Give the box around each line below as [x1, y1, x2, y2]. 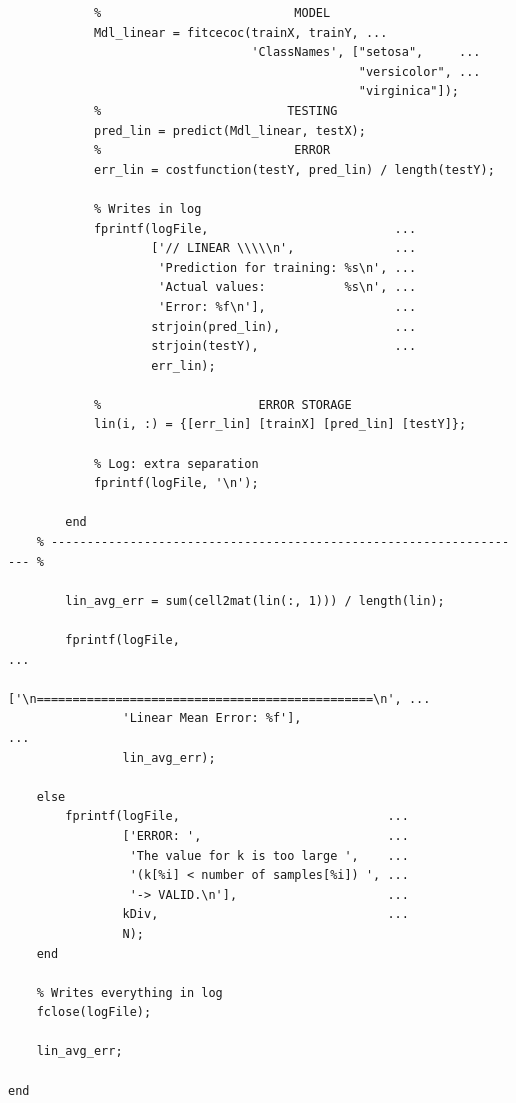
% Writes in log [93, 201, 202, 216]
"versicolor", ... [358, 64, 481, 79]
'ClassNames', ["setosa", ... [251, 45, 481, 60]
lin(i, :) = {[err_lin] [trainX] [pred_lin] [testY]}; [93, 417, 467, 432]
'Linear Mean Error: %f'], [122, 711, 302, 726]
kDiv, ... [122, 907, 409, 922]
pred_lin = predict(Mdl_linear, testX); [93, 123, 366, 138]
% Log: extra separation [93, 456, 259, 471]
